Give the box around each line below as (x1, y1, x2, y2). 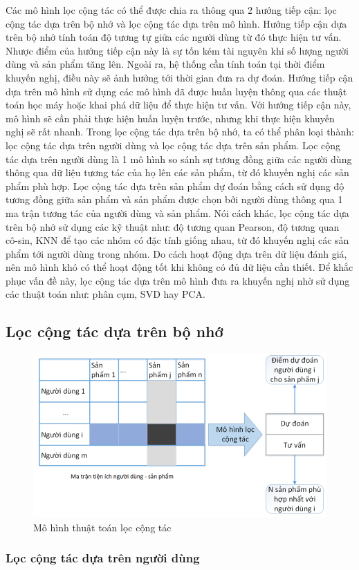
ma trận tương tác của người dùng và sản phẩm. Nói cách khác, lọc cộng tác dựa (6, 205, 349, 220)
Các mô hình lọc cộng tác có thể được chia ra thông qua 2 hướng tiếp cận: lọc (6, 3, 337, 17)
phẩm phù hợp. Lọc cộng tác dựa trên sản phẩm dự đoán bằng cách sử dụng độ (6, 178, 344, 193)
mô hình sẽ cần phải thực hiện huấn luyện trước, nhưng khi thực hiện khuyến (6, 111, 335, 125)
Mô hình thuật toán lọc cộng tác (33, 520, 172, 534)
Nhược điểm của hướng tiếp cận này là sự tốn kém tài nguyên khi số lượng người (6, 43, 349, 57)
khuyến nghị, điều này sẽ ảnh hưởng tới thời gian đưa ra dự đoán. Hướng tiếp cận (6, 70, 353, 84)
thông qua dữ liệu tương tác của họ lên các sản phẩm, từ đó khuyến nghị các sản (6, 165, 349, 180)
